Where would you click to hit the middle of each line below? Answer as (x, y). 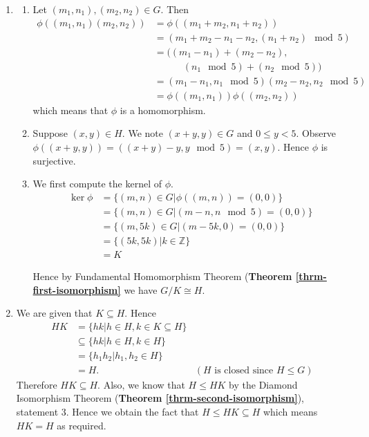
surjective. (54, 160)
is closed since (244, 370)
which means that (70, 110)
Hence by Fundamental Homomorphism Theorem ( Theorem (162, 276)
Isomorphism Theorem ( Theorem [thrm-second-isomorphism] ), (160, 398)
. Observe (316, 133)
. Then (175, 9)
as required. (82, 425)
